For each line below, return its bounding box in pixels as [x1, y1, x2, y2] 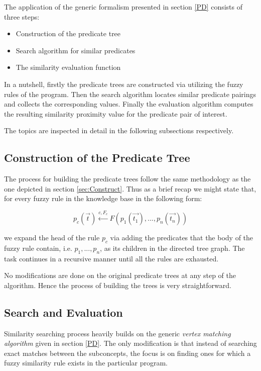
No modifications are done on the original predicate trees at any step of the [4, 270, 236, 281]
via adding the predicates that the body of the [110, 232, 253, 243]
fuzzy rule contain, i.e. [4, 242, 72, 253]
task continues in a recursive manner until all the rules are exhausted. [4, 253, 219, 263]
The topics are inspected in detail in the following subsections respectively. [4, 125, 234, 136]
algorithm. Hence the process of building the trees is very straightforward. [4, 280, 231, 290]
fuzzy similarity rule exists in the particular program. [4, 357, 168, 368]
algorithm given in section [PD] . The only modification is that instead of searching [4, 338, 257, 348]
